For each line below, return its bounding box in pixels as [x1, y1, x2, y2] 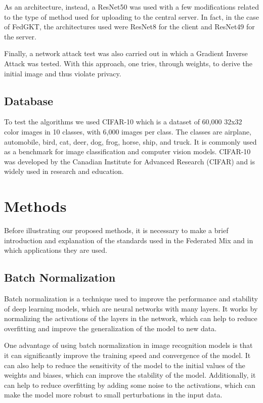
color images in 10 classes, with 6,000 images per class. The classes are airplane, [4, 126, 251, 137]
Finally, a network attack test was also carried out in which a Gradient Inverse [4, 48, 248, 59]
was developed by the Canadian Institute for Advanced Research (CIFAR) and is [4, 156, 255, 166]
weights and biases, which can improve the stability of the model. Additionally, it [4, 370, 256, 380]
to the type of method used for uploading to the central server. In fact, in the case [4, 11, 259, 22]
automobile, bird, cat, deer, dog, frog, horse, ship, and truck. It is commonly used [4, 136, 257, 147]
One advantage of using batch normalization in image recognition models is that [4, 340, 253, 350]
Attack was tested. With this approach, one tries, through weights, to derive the [4, 58, 252, 68]
